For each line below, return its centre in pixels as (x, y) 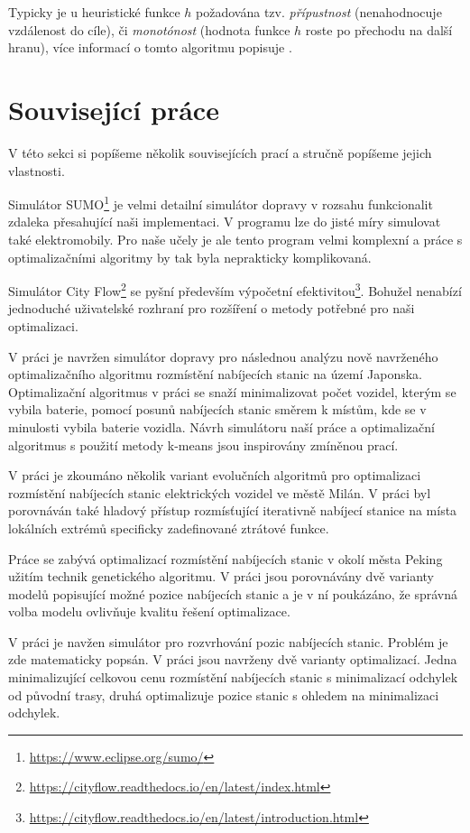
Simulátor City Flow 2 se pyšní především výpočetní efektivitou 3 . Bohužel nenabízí (235, 289)
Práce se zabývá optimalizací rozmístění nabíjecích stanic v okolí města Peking (226, 558)
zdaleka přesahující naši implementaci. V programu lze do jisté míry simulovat (225, 222)
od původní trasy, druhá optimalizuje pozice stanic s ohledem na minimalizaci (224, 694)
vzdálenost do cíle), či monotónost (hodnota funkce (149, 29)
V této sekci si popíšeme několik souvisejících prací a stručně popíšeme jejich (220, 152)
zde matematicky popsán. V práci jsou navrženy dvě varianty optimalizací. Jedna (233, 659)
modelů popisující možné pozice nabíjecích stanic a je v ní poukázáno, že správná (233, 593)
